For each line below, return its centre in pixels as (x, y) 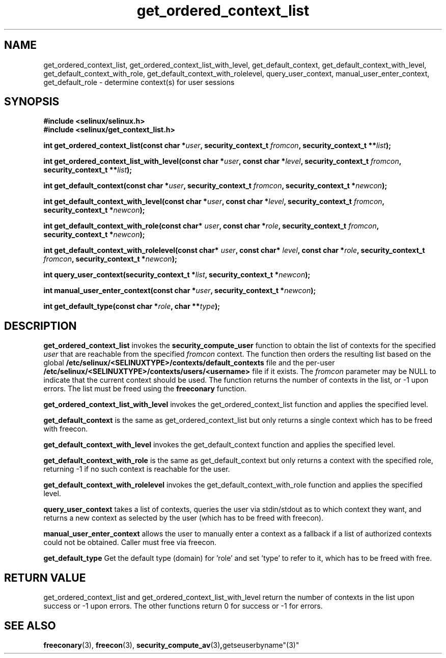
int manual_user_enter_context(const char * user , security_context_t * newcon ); (180, 291)
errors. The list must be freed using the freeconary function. (145, 389)
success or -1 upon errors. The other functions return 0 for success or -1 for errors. (183, 606)
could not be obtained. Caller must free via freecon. (130, 542)
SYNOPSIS (32, 102)
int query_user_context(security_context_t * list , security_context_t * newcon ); (177, 275)
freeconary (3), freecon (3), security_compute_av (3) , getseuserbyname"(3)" (171, 645)
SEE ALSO (30, 625)
